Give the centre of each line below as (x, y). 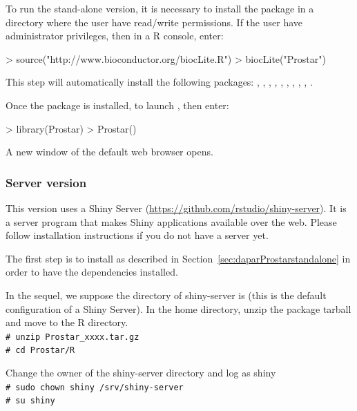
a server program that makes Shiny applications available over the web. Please (171, 221)
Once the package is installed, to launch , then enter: (117, 105)
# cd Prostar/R (40, 351)
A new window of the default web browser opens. (109, 152)
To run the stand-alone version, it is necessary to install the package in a (160, 8)
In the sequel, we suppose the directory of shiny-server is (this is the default (166, 295)
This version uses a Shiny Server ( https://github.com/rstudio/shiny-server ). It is (176, 208)
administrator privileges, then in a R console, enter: (115, 36)
